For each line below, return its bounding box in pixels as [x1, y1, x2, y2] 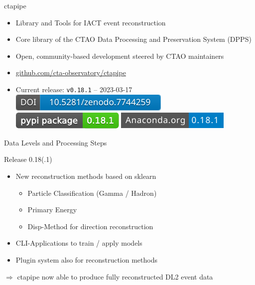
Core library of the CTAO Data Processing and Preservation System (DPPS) [15, 34, 252, 44]
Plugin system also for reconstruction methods [15, 254, 157, 265]
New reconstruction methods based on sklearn [15, 171, 156, 181]
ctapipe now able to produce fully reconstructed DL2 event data [17, 271, 213, 282]
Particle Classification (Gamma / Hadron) [27, 187, 157, 198]
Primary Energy [27, 204, 77, 215]
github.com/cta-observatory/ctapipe [15, 67, 126, 78]
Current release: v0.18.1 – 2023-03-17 [15, 84, 132, 94]
